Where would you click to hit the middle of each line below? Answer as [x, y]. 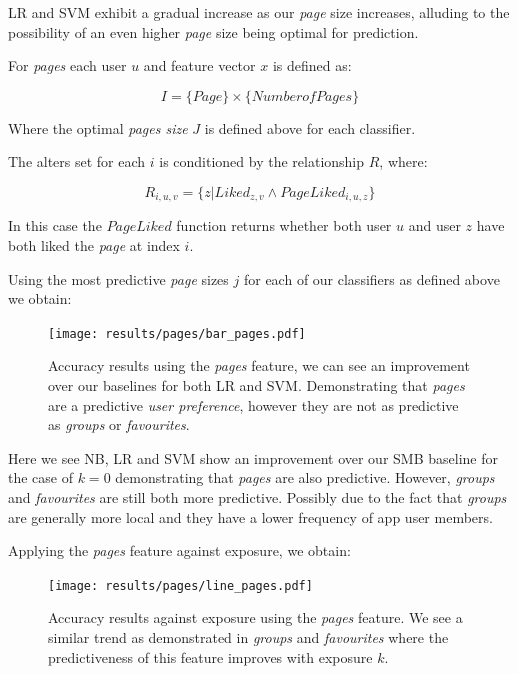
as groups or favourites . [119, 424]
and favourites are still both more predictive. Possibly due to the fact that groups [257, 497]
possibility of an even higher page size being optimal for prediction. [213, 31]
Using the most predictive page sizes [118, 278]
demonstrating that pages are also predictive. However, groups [305, 477]
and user [434, 225]
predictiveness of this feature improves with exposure [210, 656]
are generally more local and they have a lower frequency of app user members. [250, 516]
